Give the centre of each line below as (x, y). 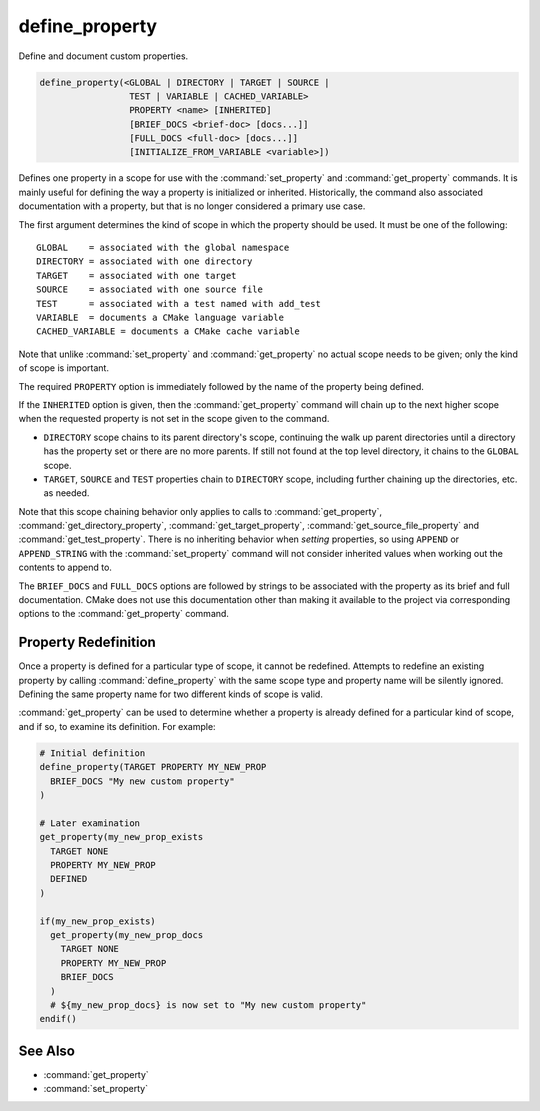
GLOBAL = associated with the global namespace (163, 248)
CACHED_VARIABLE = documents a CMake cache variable (168, 331)
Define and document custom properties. (103, 56)
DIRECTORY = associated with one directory (144, 261)
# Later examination (89, 823)
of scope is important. (64, 368)
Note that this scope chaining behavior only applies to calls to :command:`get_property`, (200, 511)
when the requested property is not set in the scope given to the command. (174, 419)
